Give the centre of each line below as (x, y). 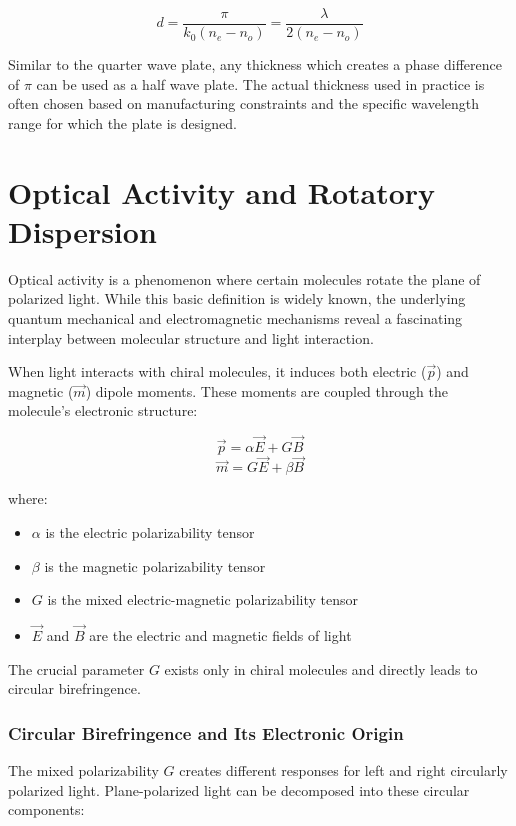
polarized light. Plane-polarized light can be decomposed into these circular (239, 789)
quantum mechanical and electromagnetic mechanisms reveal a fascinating (235, 317)
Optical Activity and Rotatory (222, 191)
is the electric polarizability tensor (150, 531)
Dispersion (82, 230)
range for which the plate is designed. (122, 122)
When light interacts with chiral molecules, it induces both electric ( (217, 371)
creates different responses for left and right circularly (343, 769)
